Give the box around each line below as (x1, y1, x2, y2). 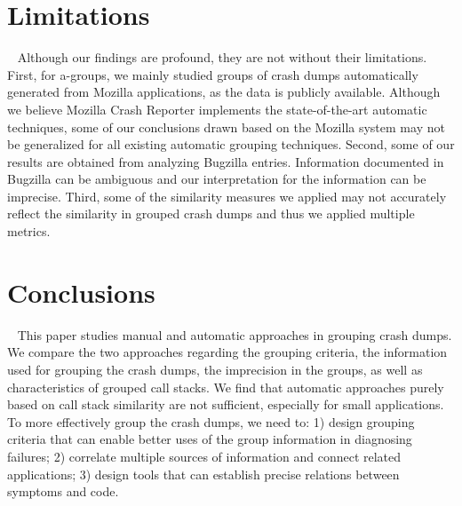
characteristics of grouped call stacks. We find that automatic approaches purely (7, 377, 444, 396)
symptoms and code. (7, 482, 119, 501)
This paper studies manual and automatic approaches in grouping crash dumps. (17, 325, 452, 344)
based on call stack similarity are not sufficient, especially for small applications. (7, 395, 444, 414)
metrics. (7, 222, 51, 241)
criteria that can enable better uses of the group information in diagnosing (7, 430, 412, 448)
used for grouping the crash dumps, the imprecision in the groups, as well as (7, 360, 423, 378)
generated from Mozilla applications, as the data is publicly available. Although (7, 83, 441, 101)
